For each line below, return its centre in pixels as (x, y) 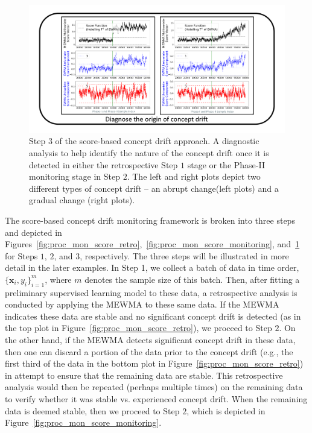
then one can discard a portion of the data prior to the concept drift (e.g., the (149, 351)
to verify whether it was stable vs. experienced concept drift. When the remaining (156, 399)
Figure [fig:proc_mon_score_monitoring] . (83, 422)
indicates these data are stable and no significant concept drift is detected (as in (153, 316)
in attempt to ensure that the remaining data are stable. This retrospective (144, 375)
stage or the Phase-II (226, 164)
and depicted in (33, 232)
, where (58, 279)
